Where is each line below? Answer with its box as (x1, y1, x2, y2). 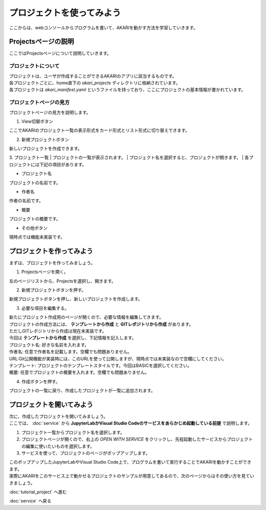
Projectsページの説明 (9, 37, 74, 46)
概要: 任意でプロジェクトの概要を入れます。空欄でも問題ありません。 (9, 369, 150, 375)
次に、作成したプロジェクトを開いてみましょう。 (9, 413, 108, 419)
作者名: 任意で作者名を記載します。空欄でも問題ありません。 (9, 349, 133, 355)
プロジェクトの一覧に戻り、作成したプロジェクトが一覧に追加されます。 (9, 388, 156, 394)
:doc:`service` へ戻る (9, 498, 52, 504)
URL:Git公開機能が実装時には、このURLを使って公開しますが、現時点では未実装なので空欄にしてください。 (9, 356, 227, 362)
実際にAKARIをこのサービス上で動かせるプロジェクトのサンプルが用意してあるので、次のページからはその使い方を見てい (9, 473, 255, 479)
